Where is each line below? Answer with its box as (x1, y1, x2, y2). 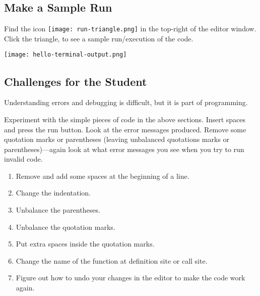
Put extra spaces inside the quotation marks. (16, 238, 155, 249)
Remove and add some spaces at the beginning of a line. (16, 170, 189, 181)
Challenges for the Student (4, 73, 147, 89)
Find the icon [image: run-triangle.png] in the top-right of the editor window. (4, 23, 256, 34)
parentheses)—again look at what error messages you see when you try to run (4, 143, 244, 154)
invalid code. (4, 154, 43, 164)
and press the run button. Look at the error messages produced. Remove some (4, 124, 246, 134)
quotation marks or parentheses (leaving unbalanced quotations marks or (4, 134, 230, 144)
